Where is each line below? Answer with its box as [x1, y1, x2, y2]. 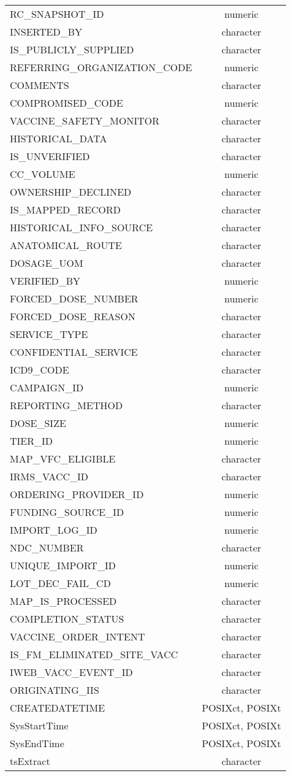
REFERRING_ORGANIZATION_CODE [10, 60, 192, 74]
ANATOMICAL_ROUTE [10, 238, 122, 252]
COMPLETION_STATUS [10, 612, 124, 626]
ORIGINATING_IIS [10, 683, 99, 697]
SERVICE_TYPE [10, 327, 88, 341]
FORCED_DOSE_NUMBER [10, 291, 138, 305]
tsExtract [10, 754, 50, 768]
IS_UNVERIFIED [10, 149, 90, 163]
